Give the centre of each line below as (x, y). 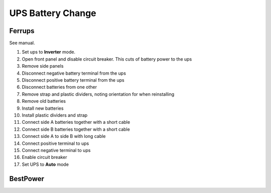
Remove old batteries (44, 101)
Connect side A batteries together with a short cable (76, 122)
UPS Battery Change (53, 13)
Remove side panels (43, 66)
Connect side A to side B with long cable (64, 136)
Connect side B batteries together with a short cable (76, 129)
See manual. (22, 43)
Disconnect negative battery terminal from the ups (74, 73)
